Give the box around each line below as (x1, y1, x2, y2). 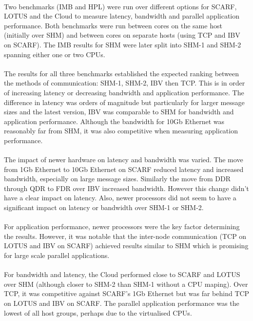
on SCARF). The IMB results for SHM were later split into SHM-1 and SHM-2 (4, 39, 241, 49)
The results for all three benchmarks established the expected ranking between (4, 68, 239, 78)
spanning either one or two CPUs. (4, 49, 105, 59)
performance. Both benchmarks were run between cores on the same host (4, 20, 222, 30)
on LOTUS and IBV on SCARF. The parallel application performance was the (4, 298, 239, 308)
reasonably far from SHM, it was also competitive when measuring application (4, 126, 238, 136)
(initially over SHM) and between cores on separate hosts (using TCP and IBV (4, 30, 240, 40)
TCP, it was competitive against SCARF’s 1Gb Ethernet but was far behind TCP (4, 288, 250, 299)
